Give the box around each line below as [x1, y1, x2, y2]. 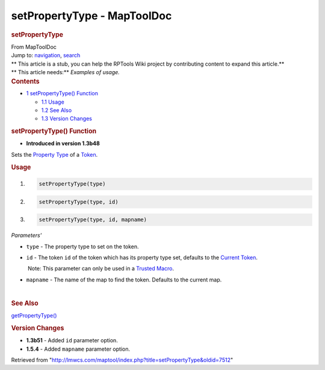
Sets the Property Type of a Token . [11, 151, 98, 158]
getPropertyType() [11, 312, 57, 319]
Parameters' [11, 232, 42, 239]
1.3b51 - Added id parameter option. [26, 337, 119, 344]
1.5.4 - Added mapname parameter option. [26, 345, 131, 353]
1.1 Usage [41, 98, 64, 105]
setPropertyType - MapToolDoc [11, 9, 172, 22]
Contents [11, 77, 40, 86]
